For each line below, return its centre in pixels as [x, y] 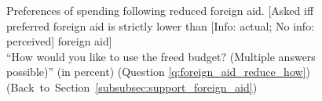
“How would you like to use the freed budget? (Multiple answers [161, 56]
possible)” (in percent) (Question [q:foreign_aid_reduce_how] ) [158, 72]
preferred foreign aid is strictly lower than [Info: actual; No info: [161, 25]
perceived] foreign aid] [59, 41]
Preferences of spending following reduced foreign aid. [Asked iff [160, 10]
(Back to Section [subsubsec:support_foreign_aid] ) [132, 87]
